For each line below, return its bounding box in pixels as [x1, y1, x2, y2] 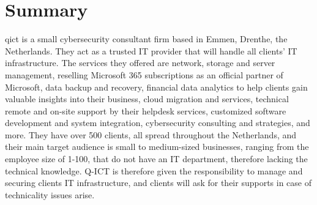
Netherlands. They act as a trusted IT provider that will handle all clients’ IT [5, 44, 297, 57]
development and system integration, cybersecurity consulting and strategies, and [5, 116, 310, 129]
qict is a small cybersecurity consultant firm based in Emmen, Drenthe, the [5, 32, 288, 45]
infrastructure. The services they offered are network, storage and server [5, 56, 275, 69]
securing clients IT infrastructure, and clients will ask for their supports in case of [5, 176, 312, 189]
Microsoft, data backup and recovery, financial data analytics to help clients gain [5, 80, 308, 93]
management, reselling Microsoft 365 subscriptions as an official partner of [5, 68, 283, 81]
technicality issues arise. [5, 188, 95, 201]
